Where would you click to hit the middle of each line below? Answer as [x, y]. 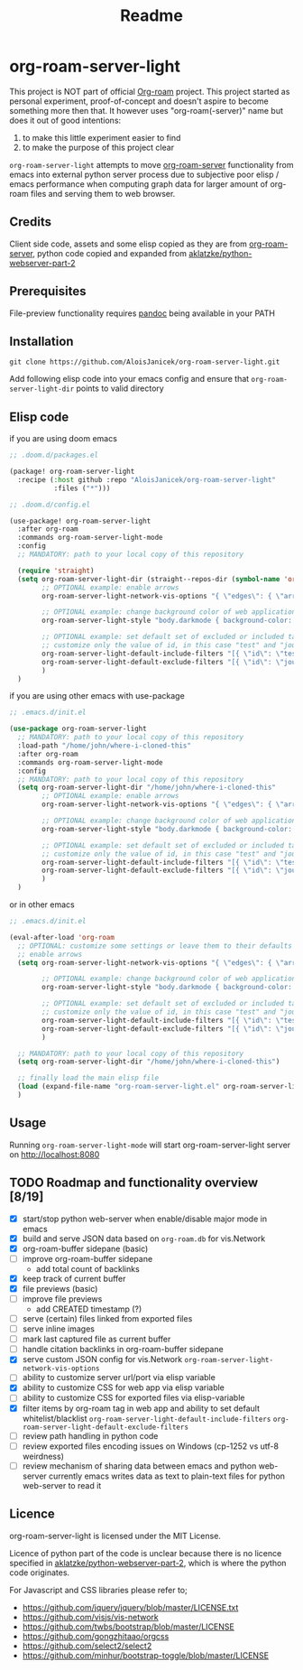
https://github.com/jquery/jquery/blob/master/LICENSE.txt [130, 1607]
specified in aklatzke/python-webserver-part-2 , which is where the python [148, 1563]
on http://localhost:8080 [55, 1154]
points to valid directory [120, 388]
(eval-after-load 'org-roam [62, 937]
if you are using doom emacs [63, 439]
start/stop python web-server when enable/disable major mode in [145, 1219]
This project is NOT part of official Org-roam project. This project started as [150, 91]
